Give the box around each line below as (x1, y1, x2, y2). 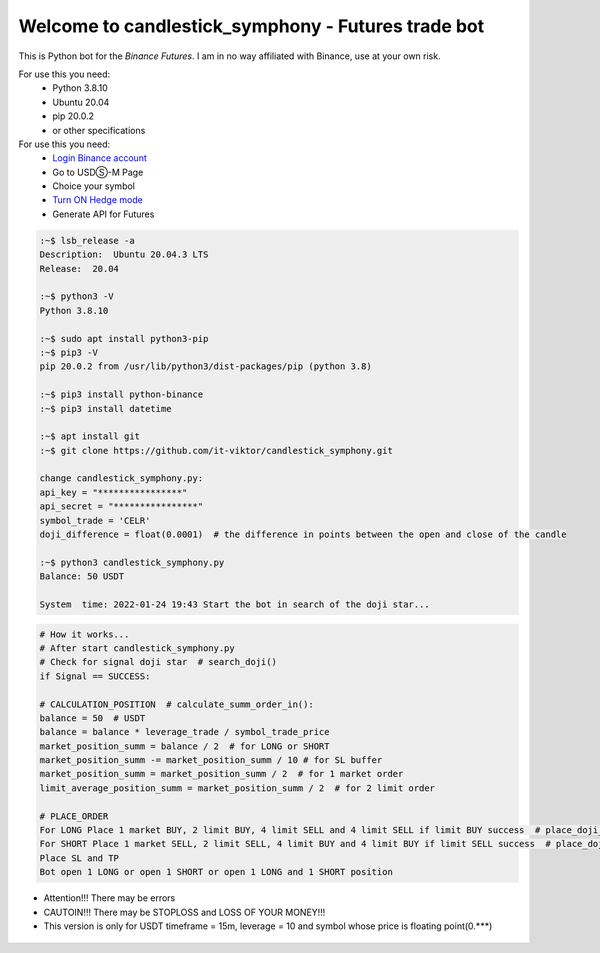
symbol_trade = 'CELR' (39, 515, 151, 526)
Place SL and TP (39, 852, 120, 864)
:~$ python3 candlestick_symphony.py (39, 556, 225, 568)
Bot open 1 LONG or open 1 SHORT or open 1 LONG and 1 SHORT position (39, 866, 394, 878)
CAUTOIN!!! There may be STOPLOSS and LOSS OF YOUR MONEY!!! (43, 906, 326, 918)
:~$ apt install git (39, 431, 140, 442)
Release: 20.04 (39, 263, 120, 274)
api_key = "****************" (39, 486, 188, 498)
